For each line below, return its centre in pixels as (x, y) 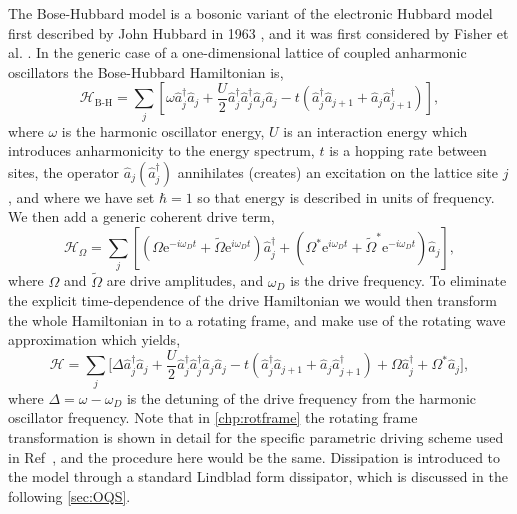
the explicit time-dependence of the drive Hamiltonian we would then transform (253, 300)
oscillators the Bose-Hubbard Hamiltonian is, (146, 71)
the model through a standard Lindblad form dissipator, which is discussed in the (258, 476)
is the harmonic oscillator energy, (163, 130)
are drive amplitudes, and (185, 280)
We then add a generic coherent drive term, (141, 216)
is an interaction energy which (375, 130)
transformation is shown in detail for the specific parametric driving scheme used (256, 436)
